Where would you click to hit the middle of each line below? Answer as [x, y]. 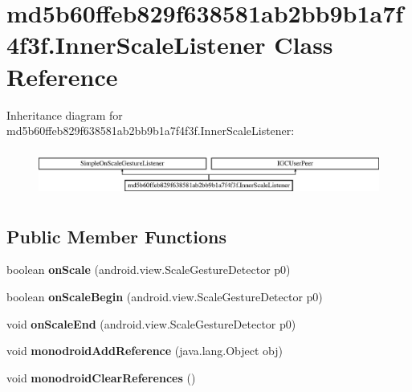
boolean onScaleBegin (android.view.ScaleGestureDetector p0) [165, 297]
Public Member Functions [116, 236]
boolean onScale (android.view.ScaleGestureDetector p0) [149, 269]
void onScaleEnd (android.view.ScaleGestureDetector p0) [151, 323]
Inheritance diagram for [65, 114]
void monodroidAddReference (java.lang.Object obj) [145, 351]
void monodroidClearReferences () [101, 377]
